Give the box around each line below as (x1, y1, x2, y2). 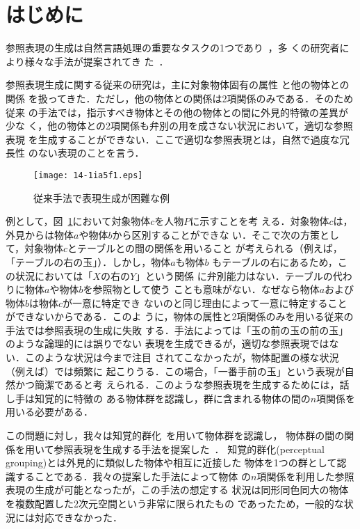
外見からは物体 (6, 227, 74, 242)
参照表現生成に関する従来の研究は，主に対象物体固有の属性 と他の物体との (6, 77, 350, 92)
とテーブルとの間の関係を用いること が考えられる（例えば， (67, 241, 343, 255)
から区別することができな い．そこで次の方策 (112, 227, 320, 242)
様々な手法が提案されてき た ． (24, 54, 169, 68)
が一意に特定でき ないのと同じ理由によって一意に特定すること (63, 295, 347, 310)
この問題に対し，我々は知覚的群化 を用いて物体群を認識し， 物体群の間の (6, 428, 345, 443)
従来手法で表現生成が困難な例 (33, 190, 170, 205)
